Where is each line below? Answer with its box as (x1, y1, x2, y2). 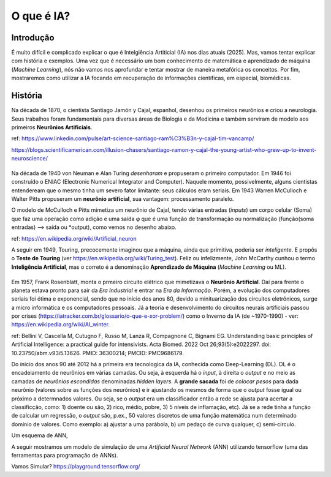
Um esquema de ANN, (11, 432, 68, 439)
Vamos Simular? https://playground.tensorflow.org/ (11, 463, 140, 470)
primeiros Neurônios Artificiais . (11, 123, 93, 131)
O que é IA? (11, 9, 70, 23)
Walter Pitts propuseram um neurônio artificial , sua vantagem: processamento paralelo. (11, 195, 234, 203)
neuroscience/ (11, 155, 48, 162)
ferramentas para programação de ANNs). (11, 451, 118, 459)
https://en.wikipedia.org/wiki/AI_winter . (11, 321, 110, 328)
